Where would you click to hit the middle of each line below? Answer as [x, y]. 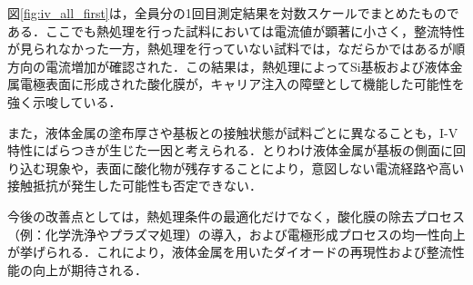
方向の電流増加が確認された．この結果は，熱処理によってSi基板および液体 [229, 66]
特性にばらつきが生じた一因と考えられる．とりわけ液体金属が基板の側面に [230, 150]
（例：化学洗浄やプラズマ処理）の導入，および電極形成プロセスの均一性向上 [236, 234]
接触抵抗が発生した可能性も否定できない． [135, 186]
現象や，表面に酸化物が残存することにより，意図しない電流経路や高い [255, 167]
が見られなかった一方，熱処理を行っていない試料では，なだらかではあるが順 [236, 49]
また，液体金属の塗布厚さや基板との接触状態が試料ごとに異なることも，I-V [233, 132]
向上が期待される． [90, 269]
